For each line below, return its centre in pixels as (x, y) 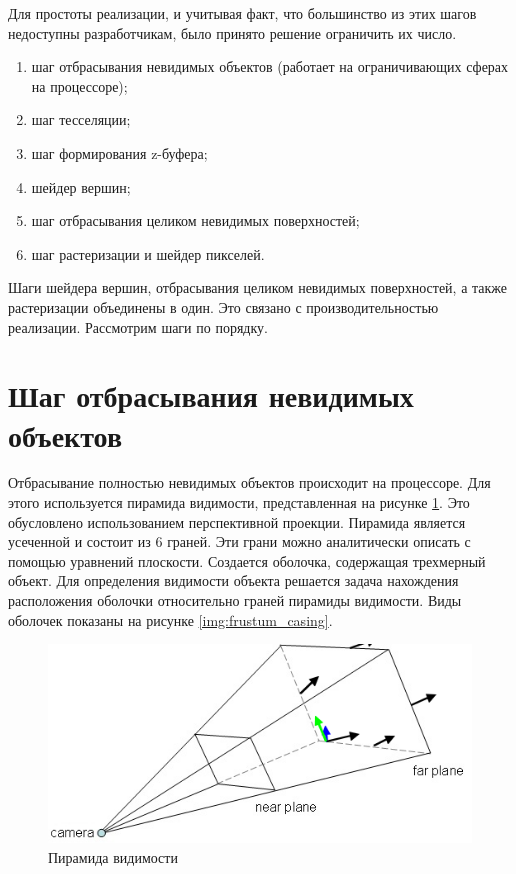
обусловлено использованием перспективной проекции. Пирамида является (237, 521)
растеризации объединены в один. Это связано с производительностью (223, 306)
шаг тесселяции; (81, 119)
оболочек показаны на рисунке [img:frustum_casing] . (170, 619)
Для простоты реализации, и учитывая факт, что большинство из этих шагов (242, 13)
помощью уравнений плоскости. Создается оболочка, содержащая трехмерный (247, 560)
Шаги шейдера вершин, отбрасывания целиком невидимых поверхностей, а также (258, 287)
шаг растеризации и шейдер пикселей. (148, 253)
